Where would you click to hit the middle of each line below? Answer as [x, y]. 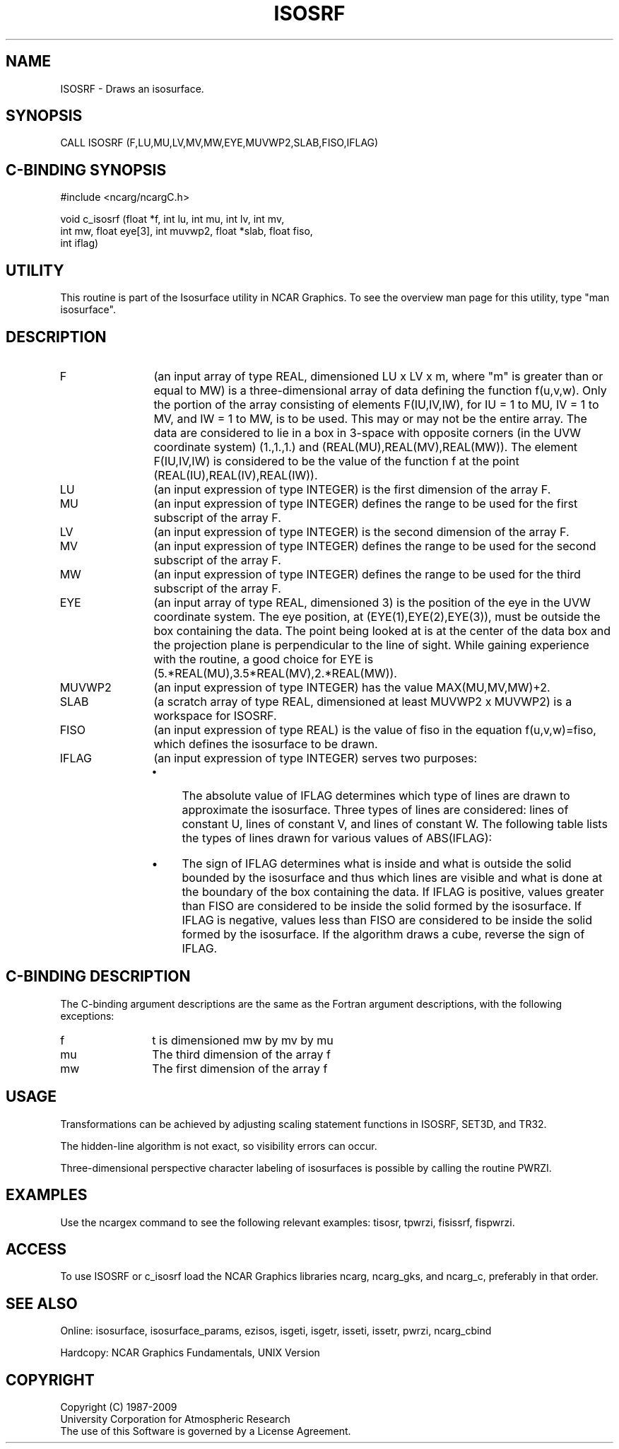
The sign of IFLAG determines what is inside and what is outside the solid [377, 863]
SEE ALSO [42, 1303]
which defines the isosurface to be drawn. [266, 744]
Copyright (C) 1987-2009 [119, 1407]
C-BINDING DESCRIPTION [98, 977]
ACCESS [36, 1249]
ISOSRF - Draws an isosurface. [132, 88]
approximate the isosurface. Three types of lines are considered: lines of [375, 809]
